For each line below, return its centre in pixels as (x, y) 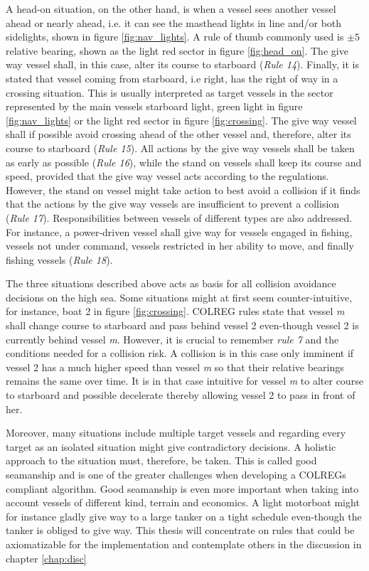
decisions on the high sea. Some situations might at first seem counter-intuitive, (179, 297)
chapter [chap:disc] (46, 558)
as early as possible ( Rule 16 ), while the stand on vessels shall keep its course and (184, 162)
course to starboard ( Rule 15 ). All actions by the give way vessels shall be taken (180, 148)
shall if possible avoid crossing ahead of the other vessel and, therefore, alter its (178, 134)
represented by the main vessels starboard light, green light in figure (154, 106)
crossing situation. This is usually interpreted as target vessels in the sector (170, 92)
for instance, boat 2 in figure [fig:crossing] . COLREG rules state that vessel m (175, 311)
